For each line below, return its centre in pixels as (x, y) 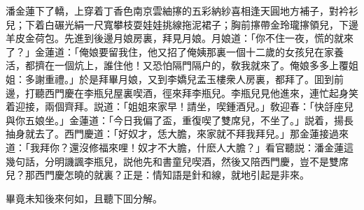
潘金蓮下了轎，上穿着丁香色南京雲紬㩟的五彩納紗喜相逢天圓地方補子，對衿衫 (182, 10)
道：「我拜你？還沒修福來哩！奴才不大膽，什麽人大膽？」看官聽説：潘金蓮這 (180, 147)
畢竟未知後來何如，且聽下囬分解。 (84, 198)
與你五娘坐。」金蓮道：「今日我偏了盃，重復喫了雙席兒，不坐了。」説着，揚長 (180, 120)
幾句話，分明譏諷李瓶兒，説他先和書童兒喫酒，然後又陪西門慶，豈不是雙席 (177, 161)
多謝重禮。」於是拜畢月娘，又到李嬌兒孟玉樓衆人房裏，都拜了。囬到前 (184, 78)
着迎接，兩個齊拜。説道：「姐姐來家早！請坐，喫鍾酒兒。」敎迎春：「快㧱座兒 (180, 106)
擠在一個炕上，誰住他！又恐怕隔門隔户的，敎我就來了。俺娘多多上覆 (191, 65)
